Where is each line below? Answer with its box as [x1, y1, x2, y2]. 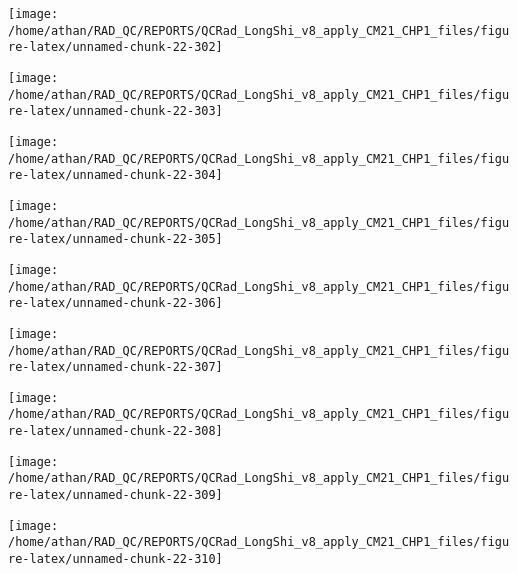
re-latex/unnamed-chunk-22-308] [8, 424, 223, 439]
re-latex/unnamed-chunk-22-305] [8, 232, 223, 247]
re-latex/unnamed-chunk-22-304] [8, 168, 223, 183]
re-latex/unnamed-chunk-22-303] [8, 104, 223, 119]
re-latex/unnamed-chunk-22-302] [8, 40, 223, 55]
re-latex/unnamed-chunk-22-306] [8, 296, 223, 311]
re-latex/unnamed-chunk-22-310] [8, 552, 223, 567]
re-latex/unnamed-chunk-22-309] [8, 488, 223, 503]
